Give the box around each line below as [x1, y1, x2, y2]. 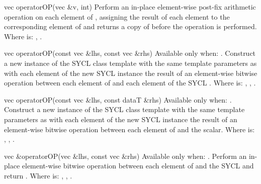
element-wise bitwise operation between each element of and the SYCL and [22, 160, 254, 171]
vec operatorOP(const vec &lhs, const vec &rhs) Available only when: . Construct [4, 48, 256, 58]
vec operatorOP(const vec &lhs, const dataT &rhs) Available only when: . [4, 94, 232, 105]
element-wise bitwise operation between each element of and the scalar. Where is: [4, 124, 255, 134]
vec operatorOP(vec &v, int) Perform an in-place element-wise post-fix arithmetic [4, 2, 256, 12]
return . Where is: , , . [4, 170, 72, 180]
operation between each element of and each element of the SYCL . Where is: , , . [4, 77, 256, 88]
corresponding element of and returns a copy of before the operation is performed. [4, 21, 257, 32]
